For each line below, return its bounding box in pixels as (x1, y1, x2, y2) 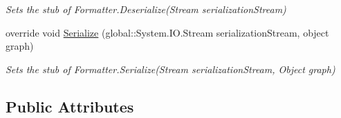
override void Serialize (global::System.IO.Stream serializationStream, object (6, 25, 329, 39)
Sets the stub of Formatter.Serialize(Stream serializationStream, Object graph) (6, 61, 335, 76)
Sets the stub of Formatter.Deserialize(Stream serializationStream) (6, 2, 286, 16)
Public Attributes (6, 95, 134, 117)
